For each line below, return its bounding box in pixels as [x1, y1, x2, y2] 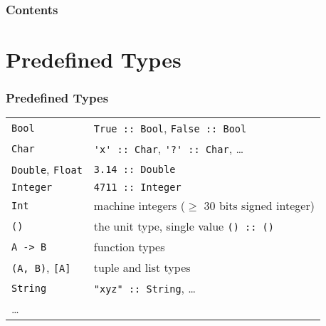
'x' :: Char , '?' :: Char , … [93, 140, 244, 157]
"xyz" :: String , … [93, 280, 196, 297]
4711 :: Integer [93, 182, 182, 194]
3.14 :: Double [93, 163, 176, 175]
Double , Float [11, 161, 83, 178]
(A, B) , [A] [11, 259, 71, 276]
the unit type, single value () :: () [93, 218, 274, 235]
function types [93, 238, 165, 256]
